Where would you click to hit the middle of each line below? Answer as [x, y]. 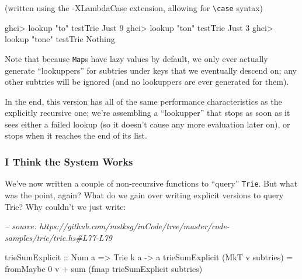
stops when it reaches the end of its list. [76, 135]
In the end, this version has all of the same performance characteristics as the [143, 101]
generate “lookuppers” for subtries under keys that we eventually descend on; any [151, 70]
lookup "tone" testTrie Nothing [60, 39]
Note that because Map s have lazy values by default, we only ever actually [136, 58]
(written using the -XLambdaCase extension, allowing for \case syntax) [134, 8]
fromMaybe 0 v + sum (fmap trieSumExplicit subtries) [104, 268]
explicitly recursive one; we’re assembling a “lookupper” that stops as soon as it [147, 113]
